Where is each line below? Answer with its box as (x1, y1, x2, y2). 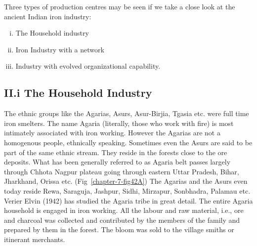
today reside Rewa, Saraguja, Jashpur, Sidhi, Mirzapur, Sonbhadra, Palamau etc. (4, 185, 251, 196)
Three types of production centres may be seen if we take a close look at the (4, 1, 235, 11)
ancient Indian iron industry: (4, 11, 91, 21)
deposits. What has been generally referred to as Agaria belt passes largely (4, 157, 231, 167)
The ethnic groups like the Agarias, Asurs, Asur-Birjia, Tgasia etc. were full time (4, 108, 249, 119)
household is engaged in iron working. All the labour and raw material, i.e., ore (4, 205, 244, 215)
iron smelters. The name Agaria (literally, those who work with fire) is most (4, 118, 234, 128)
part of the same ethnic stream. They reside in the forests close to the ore (4, 147, 227, 157)
